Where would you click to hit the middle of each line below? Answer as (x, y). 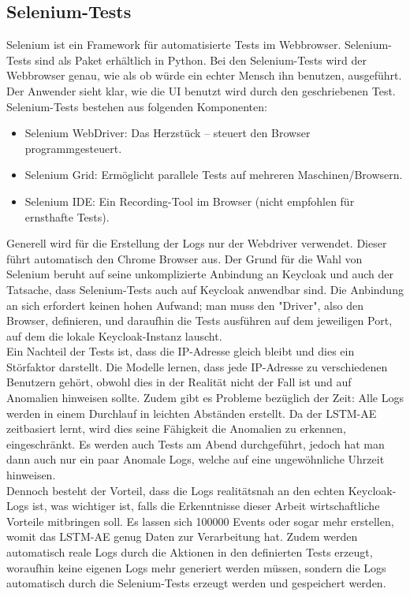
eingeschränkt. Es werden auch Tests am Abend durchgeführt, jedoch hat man (196, 443)
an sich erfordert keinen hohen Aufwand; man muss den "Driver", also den (185, 305)
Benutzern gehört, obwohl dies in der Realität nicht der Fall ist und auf (179, 382)
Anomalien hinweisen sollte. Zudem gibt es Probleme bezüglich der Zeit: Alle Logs (205, 398)
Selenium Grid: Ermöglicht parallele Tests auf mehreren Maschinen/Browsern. (214, 175)
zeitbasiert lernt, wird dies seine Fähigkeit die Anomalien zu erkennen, (176, 428)
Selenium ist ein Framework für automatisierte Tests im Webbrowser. (174, 45)
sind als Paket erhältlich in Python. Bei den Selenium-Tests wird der (201, 60)
